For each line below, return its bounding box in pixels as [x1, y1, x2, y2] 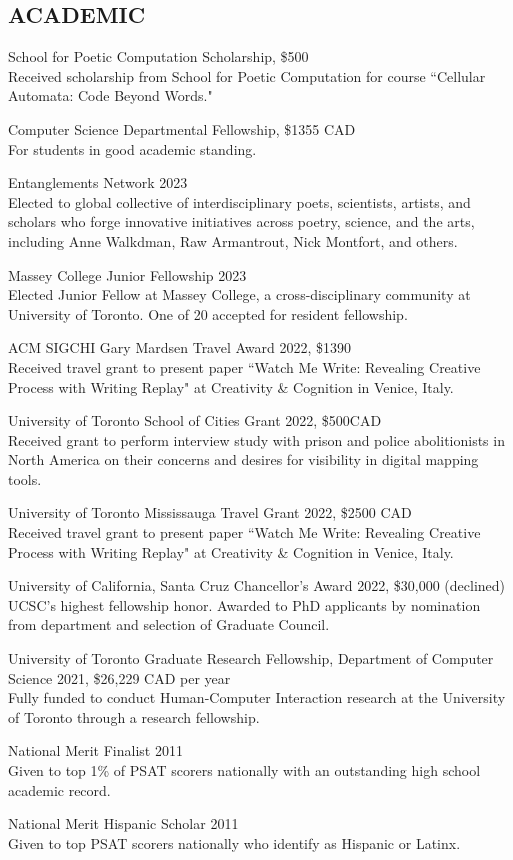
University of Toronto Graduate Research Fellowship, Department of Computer [8, 648, 494, 669]
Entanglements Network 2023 [8, 172, 188, 193]
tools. [8, 468, 42, 489]
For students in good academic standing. [8, 138, 257, 159]
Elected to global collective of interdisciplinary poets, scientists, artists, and [8, 191, 471, 212]
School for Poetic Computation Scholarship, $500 [8, 46, 309, 67]
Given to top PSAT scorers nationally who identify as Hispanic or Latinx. [8, 832, 461, 853]
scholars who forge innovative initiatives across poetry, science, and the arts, [8, 211, 475, 232]
